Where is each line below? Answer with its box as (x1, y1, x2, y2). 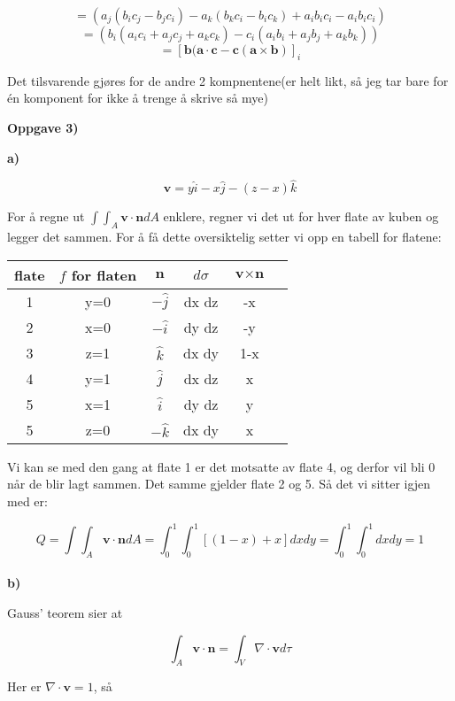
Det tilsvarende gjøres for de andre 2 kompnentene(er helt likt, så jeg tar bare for (7, 71, 449, 89)
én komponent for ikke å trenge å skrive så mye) (7, 89, 269, 107)
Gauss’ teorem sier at (7, 604, 123, 622)
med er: (7, 491, 48, 510)
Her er (7, 677, 42, 696)
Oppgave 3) (7, 118, 79, 136)
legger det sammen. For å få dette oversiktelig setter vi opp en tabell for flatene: (7, 227, 442, 246)
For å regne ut (7, 207, 85, 226)
